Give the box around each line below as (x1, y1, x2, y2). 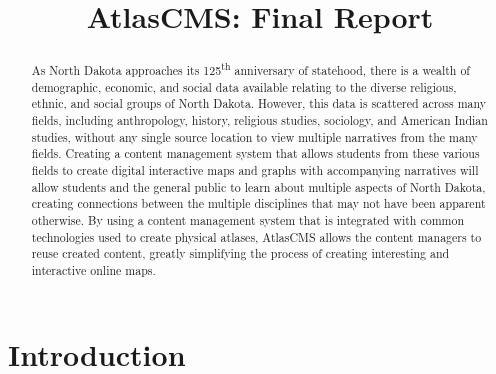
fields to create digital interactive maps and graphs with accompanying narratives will (31, 162, 479, 179)
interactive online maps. (31, 262, 156, 279)
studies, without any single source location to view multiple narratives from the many (31, 128, 478, 145)
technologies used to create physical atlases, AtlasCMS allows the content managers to (31, 228, 482, 245)
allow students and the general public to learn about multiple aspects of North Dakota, (31, 178, 486, 195)
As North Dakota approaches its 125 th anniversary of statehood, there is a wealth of (31, 59, 470, 79)
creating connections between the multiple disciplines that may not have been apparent (31, 195, 486, 212)
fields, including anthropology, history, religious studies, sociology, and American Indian (31, 112, 488, 129)
